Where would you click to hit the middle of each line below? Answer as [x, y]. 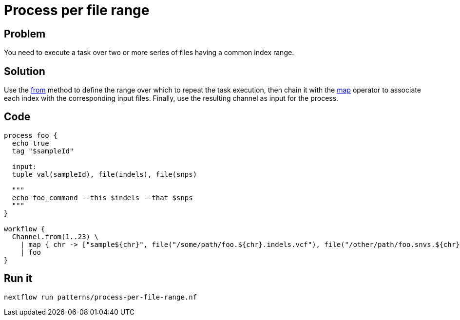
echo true [30, 143]
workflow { [25, 229]
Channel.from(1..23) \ [55, 236]
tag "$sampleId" [43, 151]
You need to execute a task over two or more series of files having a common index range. [149, 53]
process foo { [31, 135]
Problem [25, 34]
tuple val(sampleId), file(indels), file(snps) [105, 174]
